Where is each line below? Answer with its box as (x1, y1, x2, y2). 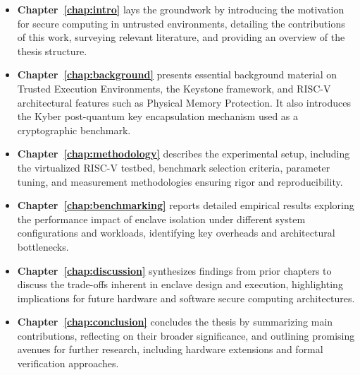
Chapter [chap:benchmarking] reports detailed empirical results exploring (17, 198, 354, 213)
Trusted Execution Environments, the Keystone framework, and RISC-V (17, 81, 331, 95)
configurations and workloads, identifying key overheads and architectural (17, 225, 335, 240)
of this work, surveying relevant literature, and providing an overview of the (17, 30, 345, 44)
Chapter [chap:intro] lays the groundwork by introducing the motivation (17, 2, 345, 16)
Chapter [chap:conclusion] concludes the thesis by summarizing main (17, 314, 333, 329)
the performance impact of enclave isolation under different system (17, 211, 306, 226)
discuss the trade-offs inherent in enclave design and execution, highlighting (17, 277, 343, 292)
